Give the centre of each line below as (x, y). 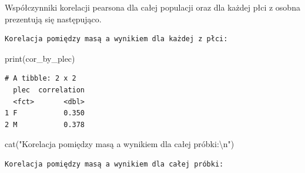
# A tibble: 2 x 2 (41, 79)
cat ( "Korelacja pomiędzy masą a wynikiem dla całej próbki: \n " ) (120, 144)
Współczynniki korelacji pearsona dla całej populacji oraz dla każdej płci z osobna (152, 7)
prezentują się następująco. (53, 19)
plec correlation (49, 90)
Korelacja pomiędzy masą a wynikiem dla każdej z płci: (116, 39)
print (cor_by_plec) (40, 58)
